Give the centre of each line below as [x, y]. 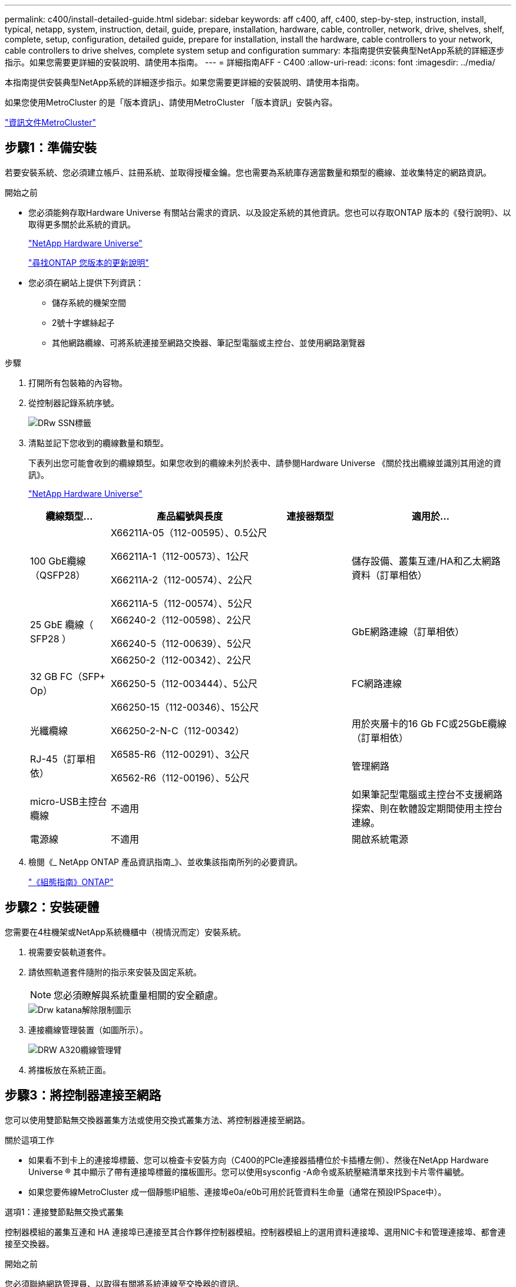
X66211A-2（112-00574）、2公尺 [181, 580]
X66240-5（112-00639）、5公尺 [181, 643]
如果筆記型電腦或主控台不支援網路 [427, 794]
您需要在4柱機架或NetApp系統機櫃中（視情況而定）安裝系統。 [125, 932]
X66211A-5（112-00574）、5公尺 [181, 603]
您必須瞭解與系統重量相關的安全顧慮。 [139, 995]
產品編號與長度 [189, 516]
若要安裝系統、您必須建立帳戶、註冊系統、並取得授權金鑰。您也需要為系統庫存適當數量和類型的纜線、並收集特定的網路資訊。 [248, 172]
